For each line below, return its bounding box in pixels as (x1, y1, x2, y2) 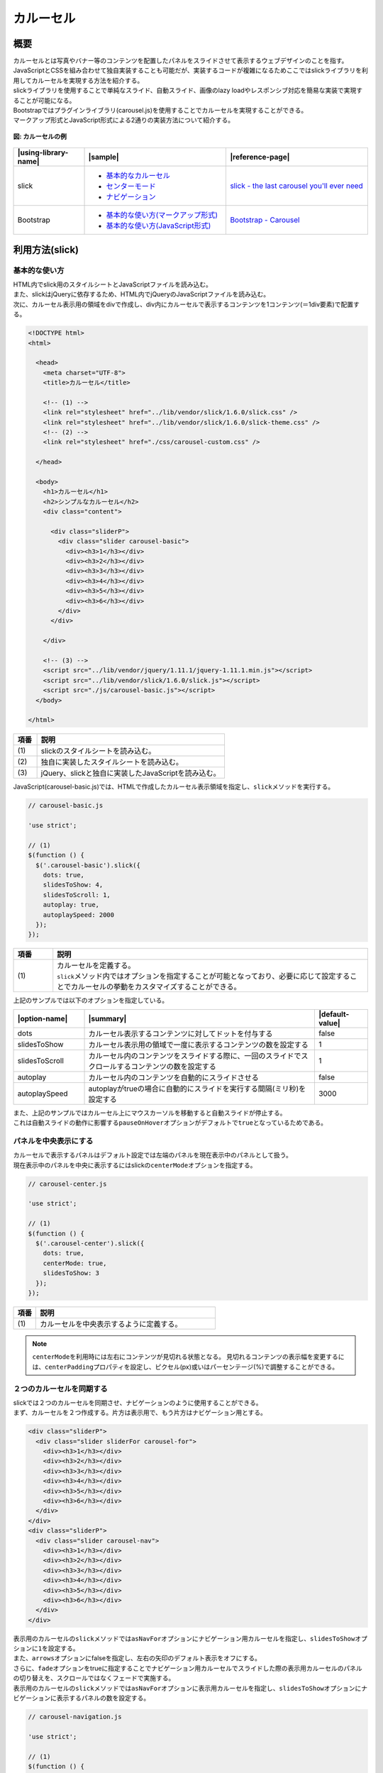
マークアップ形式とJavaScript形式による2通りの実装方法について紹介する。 (13, 116, 234, 124)
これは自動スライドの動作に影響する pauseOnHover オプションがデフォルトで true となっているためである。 (13, 1118, 328, 1127)
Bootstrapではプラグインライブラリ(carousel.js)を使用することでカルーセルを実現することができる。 (13, 106, 308, 115)
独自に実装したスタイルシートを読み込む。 (40, 757, 184, 767)
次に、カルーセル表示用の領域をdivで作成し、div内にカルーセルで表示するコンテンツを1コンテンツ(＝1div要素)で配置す (13, 300, 360, 309)
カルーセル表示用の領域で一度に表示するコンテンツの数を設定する (88, 1040, 309, 1050)
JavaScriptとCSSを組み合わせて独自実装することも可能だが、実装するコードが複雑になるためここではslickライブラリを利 (13, 66, 369, 74)
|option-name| (17, 1013, 68, 1023)
